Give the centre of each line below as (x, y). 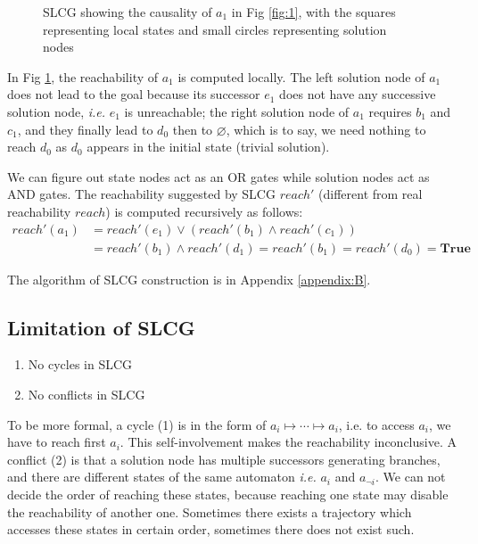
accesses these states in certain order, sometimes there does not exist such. (211, 529)
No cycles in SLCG (80, 364)
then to (193, 129)
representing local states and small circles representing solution (215, 29)
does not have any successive (358, 94)
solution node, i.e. (57, 111)
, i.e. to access (376, 424)
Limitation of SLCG (101, 327)
